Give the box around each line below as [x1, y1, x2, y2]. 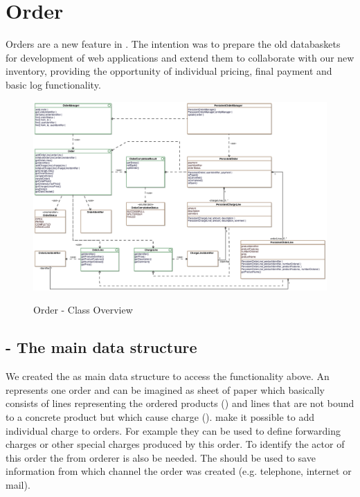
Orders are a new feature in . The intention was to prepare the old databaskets [6, 37, 341, 51]
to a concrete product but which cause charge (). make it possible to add [6, 409, 314, 424]
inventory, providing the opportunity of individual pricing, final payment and [6, 64, 332, 78]
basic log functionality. [6, 77, 101, 91]
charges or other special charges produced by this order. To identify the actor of [6, 437, 345, 451]
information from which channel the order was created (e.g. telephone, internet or [6, 464, 352, 478]
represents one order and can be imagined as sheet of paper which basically [6, 382, 325, 397]
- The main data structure [6, 336, 197, 358]
